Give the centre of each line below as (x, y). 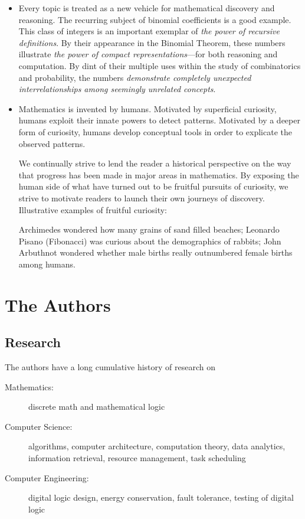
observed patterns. (52, 143)
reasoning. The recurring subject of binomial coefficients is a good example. (155, 19)
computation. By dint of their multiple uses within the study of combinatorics (160, 65)
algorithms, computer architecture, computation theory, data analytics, (157, 446)
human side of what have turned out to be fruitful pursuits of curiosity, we (153, 186)
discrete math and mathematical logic (97, 407)
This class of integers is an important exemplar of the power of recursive (149, 31)
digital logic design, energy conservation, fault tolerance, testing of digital (161, 497)
